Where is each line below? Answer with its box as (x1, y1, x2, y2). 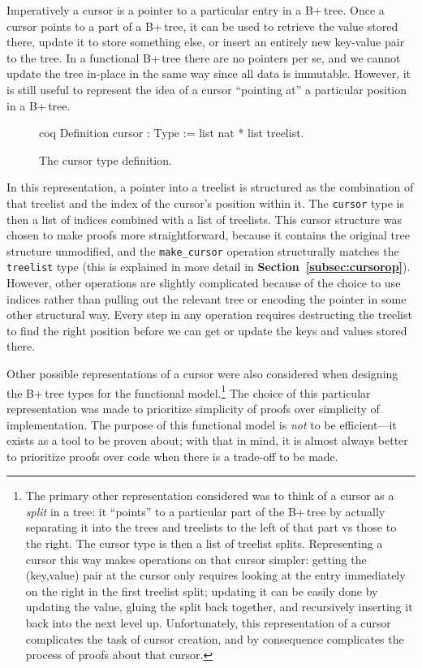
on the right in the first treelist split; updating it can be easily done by (25, 582, 378, 599)
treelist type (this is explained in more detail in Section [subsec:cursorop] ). (6, 258, 411, 275)
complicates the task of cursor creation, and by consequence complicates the (25, 630, 404, 647)
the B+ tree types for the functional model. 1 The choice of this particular (6, 381, 371, 401)
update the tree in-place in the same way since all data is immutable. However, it (6, 65, 411, 82)
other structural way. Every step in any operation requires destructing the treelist (6, 306, 412, 323)
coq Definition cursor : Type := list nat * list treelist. (39, 124, 304, 141)
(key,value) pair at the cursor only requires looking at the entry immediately (25, 567, 406, 584)
